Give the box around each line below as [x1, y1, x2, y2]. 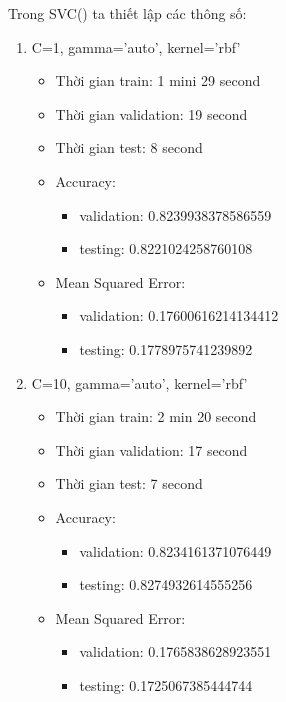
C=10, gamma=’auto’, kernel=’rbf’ [31, 372, 248, 393]
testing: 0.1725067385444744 [79, 674, 253, 695]
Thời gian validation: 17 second [55, 439, 248, 460]
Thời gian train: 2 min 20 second [55, 406, 257, 427]
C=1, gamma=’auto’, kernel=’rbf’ [31, 36, 241, 57]
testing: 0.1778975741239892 [79, 338, 253, 359]
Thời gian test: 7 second [55, 473, 203, 494]
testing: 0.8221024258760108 [79, 238, 253, 259]
